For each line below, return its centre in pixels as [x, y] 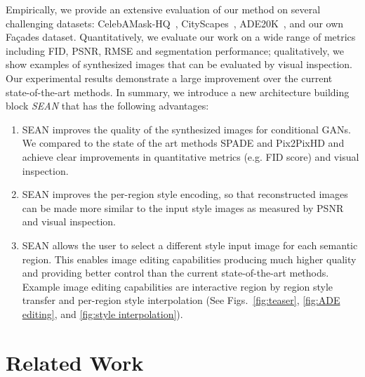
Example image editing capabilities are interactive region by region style [178, 286]
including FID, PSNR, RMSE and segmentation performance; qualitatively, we [175, 50]
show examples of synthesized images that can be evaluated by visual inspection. [179, 64]
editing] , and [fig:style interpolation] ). [102, 313]
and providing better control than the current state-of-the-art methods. [175, 273]
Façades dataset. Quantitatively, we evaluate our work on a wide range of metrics [181, 37]
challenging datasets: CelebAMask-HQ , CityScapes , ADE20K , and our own [175, 23]
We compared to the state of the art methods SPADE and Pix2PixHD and [183, 143]
